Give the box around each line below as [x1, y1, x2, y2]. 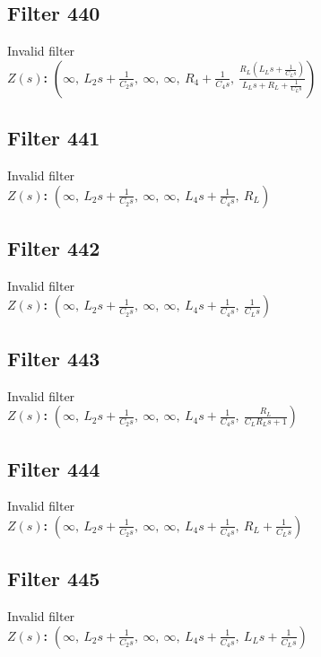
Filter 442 [7, 233, 100, 261]
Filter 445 [7, 565, 100, 592]
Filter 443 [7, 344, 100, 372]
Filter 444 [7, 454, 100, 482]
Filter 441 [7, 124, 100, 152]
